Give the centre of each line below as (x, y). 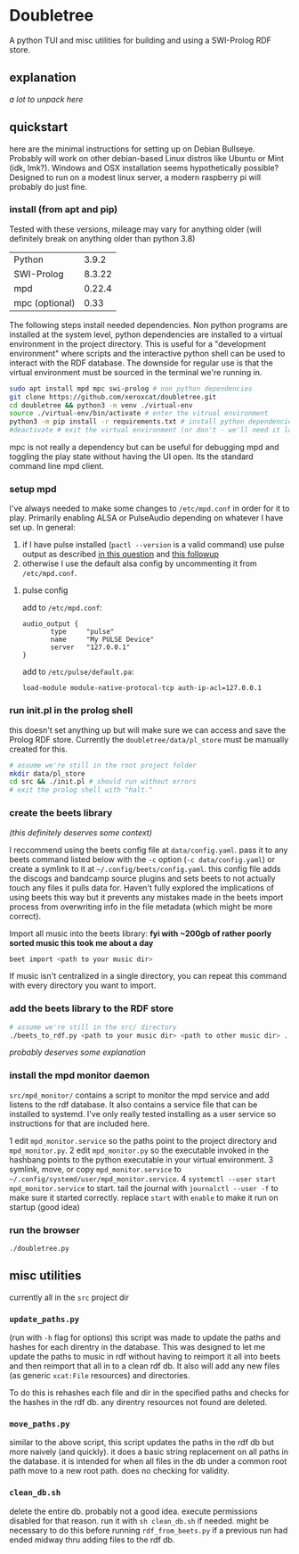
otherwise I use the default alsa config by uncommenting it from (140, 563)
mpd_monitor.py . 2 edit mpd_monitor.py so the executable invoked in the (139, 1150)
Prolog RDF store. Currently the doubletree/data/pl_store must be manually (149, 739)
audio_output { (50, 624)
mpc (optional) (44, 302)
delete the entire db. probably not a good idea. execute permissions (133, 1511)
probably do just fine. (48, 186)
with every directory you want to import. (83, 985)
